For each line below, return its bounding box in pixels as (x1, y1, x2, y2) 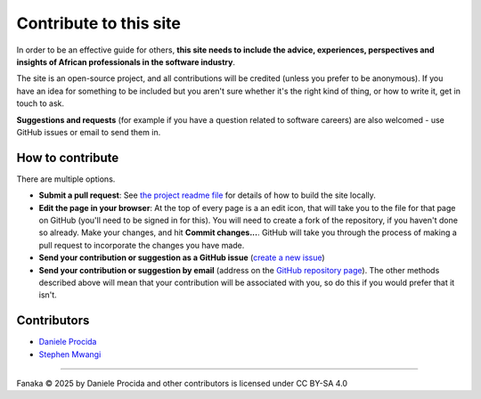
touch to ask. (16, 98, 65, 109)
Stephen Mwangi (38, 348, 102, 360)
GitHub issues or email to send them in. (16, 126, 161, 137)
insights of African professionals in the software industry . (16, 56, 236, 67)
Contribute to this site (16, 13, 182, 33)
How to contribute (16, 150, 119, 165)
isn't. (38, 289, 57, 300)
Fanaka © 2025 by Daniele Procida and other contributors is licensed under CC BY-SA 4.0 (16, 379, 347, 388)
